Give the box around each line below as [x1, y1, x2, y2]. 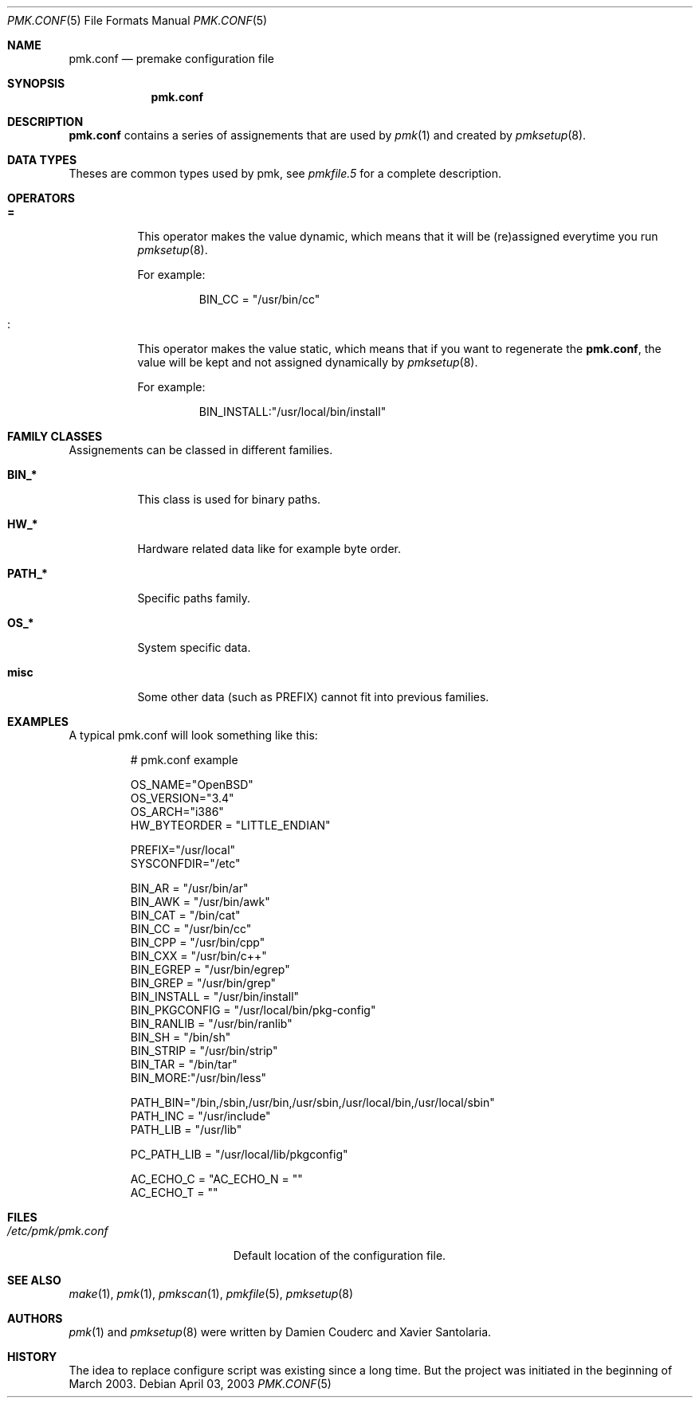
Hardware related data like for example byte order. [137, 542, 401, 555]
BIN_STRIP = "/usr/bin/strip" [130, 1044, 278, 1057]
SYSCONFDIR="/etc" [130, 857, 241, 870]
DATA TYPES [7, 153, 77, 167]
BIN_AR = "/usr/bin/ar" [130, 881, 249, 895]
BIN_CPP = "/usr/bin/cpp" [130, 935, 265, 949]
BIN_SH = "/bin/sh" [130, 1030, 231, 1044]
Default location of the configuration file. [233, 1249, 446, 1262]
